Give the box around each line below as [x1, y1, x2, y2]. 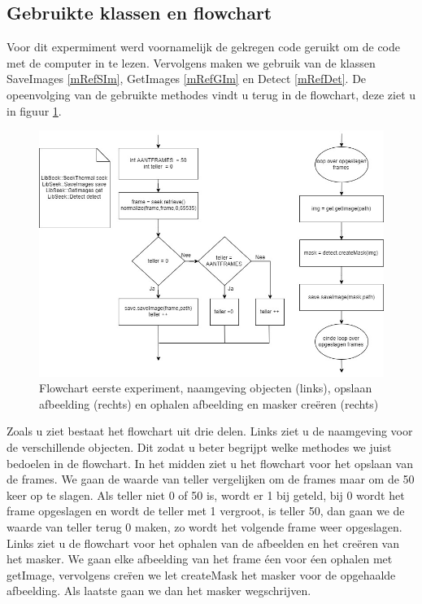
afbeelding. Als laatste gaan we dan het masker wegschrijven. [7, 582, 311, 599]
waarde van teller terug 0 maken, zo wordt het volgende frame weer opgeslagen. [7, 518, 402, 535]
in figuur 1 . [7, 102, 62, 119]
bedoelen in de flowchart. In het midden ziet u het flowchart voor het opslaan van [7, 454, 413, 471]
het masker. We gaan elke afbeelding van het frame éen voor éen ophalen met [7, 550, 393, 567]
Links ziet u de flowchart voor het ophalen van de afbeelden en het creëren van [7, 534, 400, 551]
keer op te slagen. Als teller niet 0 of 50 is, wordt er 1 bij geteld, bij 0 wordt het [7, 486, 405, 503]
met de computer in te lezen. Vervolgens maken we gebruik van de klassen [7, 54, 376, 71]
